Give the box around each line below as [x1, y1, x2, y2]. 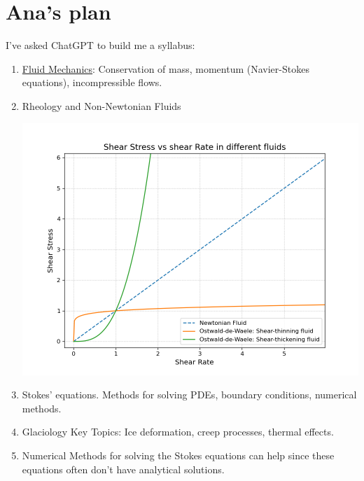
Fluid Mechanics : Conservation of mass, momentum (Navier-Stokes [22, 61, 309, 76]
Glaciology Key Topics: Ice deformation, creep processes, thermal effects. [22, 424, 334, 439]
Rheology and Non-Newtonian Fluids [22, 98, 181, 113]
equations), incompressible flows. [22, 75, 162, 90]
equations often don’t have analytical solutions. [22, 461, 225, 476]
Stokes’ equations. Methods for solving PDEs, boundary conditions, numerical [22, 387, 357, 402]
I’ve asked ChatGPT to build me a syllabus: [6, 38, 195, 53]
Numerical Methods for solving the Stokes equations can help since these [22, 448, 335, 463]
